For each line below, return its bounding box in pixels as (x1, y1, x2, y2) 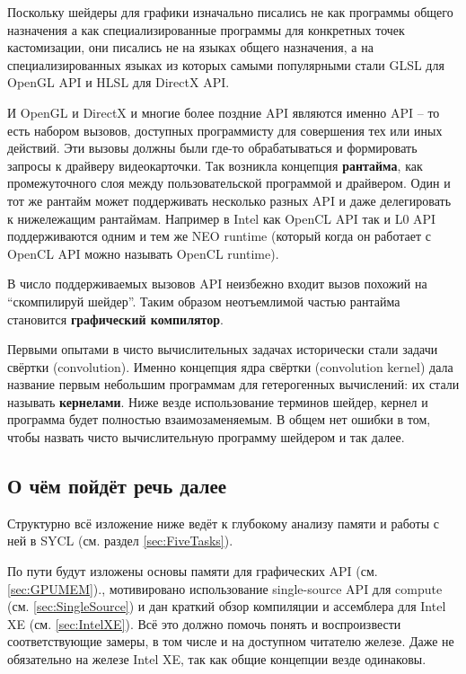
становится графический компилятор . (7, 309, 224, 328)
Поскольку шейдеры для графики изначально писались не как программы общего (7, 3, 453, 21)
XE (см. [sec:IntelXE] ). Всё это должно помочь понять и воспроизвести (7, 614, 401, 633)
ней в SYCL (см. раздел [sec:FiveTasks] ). (7, 531, 233, 550)
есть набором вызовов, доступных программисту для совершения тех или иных (7, 120, 443, 139)
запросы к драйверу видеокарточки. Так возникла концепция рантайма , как (7, 155, 423, 174)
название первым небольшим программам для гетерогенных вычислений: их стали (7, 375, 460, 394)
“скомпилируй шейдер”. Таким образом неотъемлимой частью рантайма (7, 291, 400, 310)
